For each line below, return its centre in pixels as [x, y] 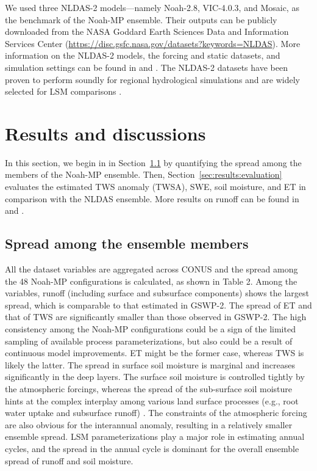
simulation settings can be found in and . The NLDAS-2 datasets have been [146, 67]
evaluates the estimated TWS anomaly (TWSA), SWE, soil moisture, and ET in [155, 187]
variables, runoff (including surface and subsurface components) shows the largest [157, 293]
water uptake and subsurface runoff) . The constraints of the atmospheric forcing [156, 413]
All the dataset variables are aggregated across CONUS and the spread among [151, 269]
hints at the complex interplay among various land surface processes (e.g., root [152, 400]
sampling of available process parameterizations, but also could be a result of [149, 341]
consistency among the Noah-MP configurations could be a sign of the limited [150, 329]
